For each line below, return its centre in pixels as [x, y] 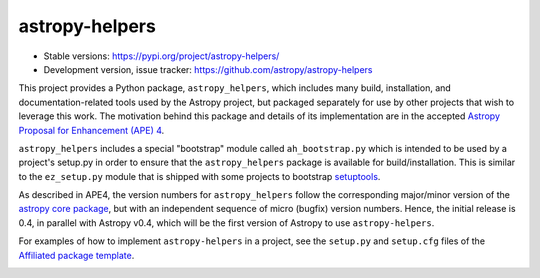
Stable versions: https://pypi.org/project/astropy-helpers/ [161, 56]
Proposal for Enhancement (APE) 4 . [91, 130]
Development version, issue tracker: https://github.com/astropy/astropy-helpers [208, 69]
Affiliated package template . [76, 255]
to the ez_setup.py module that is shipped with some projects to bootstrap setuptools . [199, 176]
